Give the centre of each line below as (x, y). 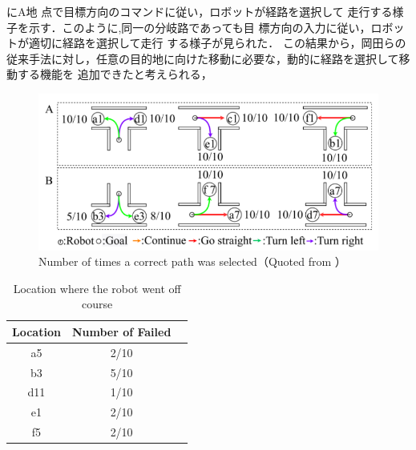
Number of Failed (121, 331)
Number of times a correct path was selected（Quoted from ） (192, 261)
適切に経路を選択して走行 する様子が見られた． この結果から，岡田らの (217, 43)
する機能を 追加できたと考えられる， (115, 74)
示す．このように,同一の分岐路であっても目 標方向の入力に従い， (200, 27)
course (97, 304)
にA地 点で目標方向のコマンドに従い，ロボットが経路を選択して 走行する (200, 11)
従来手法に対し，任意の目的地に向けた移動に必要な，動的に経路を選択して (203, 58)
